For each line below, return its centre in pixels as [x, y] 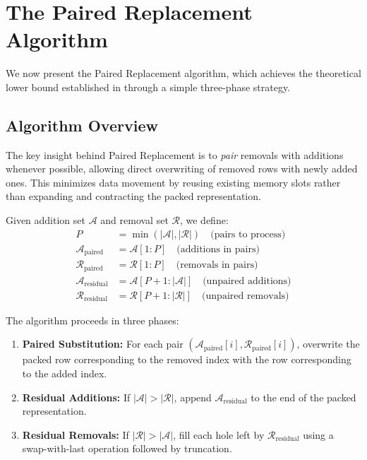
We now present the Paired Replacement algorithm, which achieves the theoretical [183, 73]
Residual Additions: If [76, 397]
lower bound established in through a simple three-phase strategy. [148, 87]
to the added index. [65, 373]
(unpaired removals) [246, 296]
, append [193, 397]
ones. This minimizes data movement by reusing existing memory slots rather [173, 182]
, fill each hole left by [219, 434]
